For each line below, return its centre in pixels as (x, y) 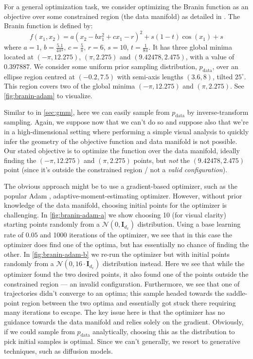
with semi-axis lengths (150, 76)
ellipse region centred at (39, 76)
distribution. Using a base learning (189, 224)
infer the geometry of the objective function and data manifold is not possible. (121, 141)
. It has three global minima (190, 47)
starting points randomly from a (52, 224)
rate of (14, 235)
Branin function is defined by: (48, 26)
